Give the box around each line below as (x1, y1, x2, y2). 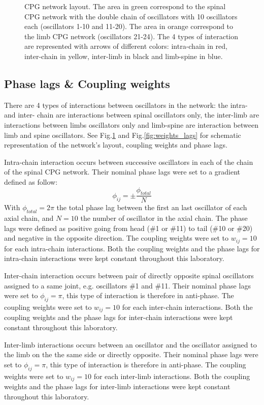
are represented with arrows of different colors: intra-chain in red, (24, 41, 227, 51)
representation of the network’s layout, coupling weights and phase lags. (4, 139, 227, 150)
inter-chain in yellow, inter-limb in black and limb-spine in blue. (24, 50, 223, 61)
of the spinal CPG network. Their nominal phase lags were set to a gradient (4, 166, 241, 177)
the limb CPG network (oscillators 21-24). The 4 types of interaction (24, 31, 239, 41)
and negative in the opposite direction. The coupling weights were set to (4, 233, 229, 243)
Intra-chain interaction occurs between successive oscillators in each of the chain (4, 156, 253, 167)
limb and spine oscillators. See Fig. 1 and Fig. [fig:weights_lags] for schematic (4, 129, 241, 140)
